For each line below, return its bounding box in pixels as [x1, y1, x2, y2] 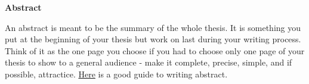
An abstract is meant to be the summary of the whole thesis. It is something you [5, 21, 301, 33]
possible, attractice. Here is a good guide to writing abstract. [5, 67, 228, 80]
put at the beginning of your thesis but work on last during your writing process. [5, 33, 301, 45]
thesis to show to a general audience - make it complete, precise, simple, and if [5, 56, 292, 69]
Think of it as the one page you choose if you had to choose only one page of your [5, 44, 305, 57]
